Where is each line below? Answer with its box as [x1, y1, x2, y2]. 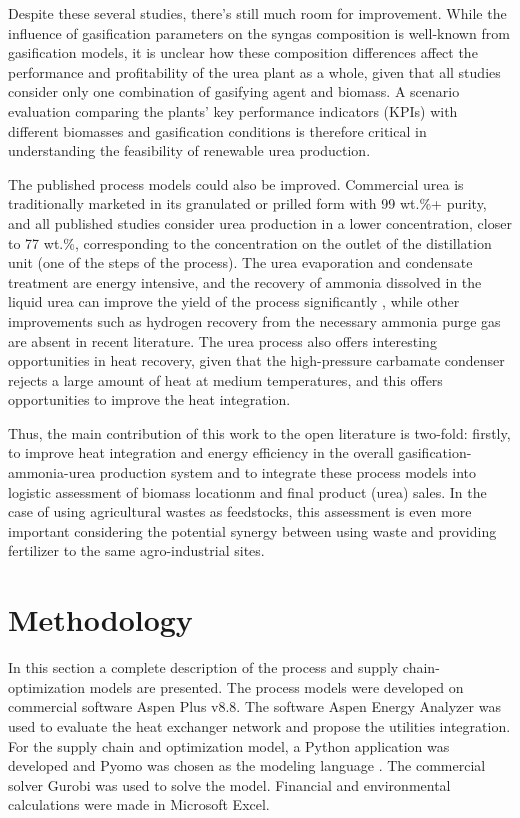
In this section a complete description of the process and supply [8, 657, 399, 678]
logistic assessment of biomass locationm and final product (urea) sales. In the [8, 481, 487, 502]
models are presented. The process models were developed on [89, 676, 464, 697]
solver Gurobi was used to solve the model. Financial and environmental [8, 774, 451, 795]
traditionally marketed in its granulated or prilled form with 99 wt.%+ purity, [8, 193, 487, 214]
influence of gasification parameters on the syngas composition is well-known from [8, 22, 510, 43]
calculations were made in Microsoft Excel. [8, 794, 270, 815]
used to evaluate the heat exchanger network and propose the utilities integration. [8, 715, 511, 736]
